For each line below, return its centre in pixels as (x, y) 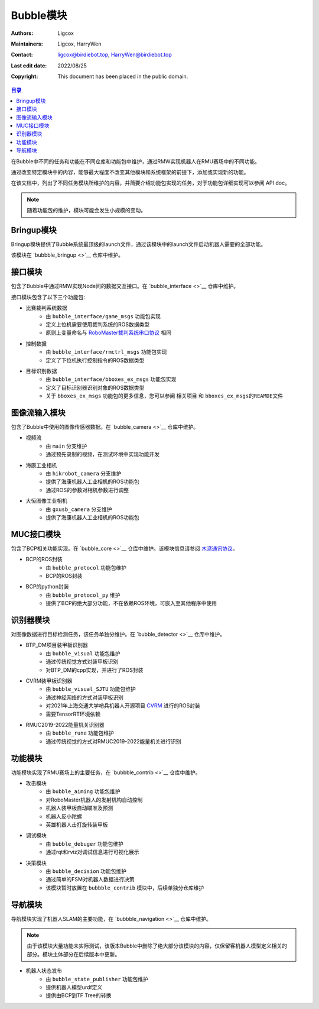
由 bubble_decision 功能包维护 (86, 871)
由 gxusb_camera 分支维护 (79, 509)
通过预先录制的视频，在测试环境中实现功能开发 (102, 454)
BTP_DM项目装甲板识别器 (57, 645)
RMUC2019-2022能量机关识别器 (65, 725)
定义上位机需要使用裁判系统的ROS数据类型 (98, 324)
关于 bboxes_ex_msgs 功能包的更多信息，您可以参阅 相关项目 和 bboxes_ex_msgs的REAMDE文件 (165, 396)
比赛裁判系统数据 (46, 308)
